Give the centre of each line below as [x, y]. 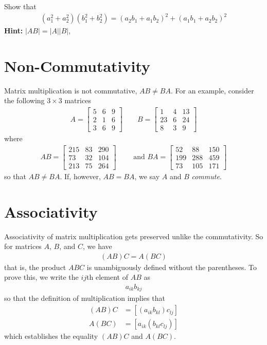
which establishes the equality [51, 336]
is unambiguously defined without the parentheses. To [172, 267]
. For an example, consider [212, 90]
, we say [147, 176]
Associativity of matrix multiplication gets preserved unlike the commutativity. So [134, 236]
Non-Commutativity [77, 65]
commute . [207, 176]
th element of [107, 277]
